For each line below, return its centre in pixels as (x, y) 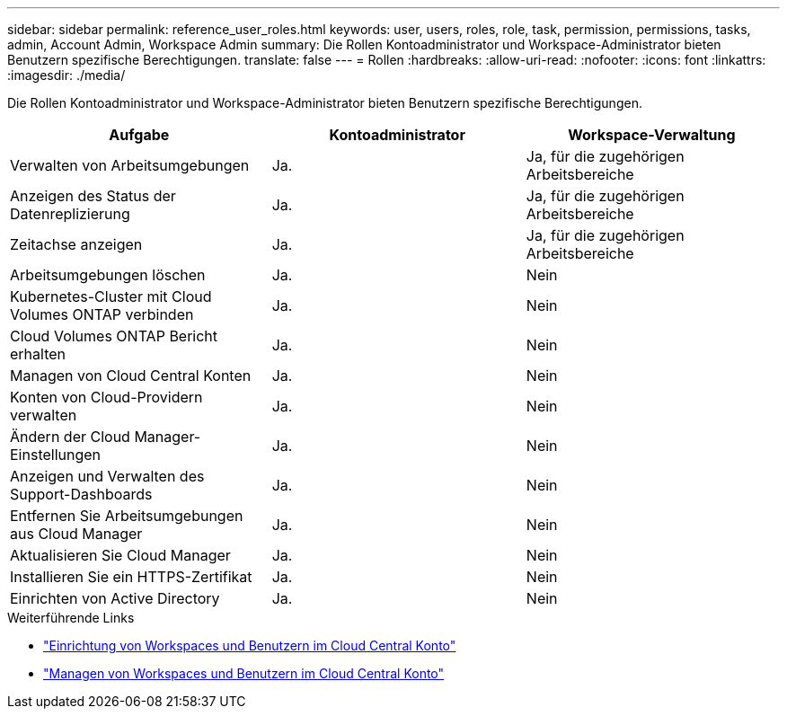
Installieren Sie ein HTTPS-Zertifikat (131, 577)
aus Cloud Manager (76, 534)
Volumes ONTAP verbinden (102, 314)
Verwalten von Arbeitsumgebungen (130, 165)
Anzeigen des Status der (93, 196)
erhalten (38, 354)
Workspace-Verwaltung (652, 135)
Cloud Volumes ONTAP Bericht (114, 336)
